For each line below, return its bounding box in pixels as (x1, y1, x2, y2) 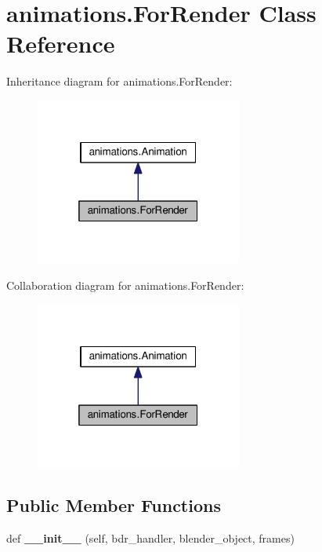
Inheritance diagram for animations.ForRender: (6, 73, 233, 90)
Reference (6, 27, 115, 60)
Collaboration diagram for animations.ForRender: (6, 277, 244, 294)
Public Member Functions (6, 493, 221, 517)
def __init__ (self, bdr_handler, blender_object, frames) (6, 529, 295, 546)
